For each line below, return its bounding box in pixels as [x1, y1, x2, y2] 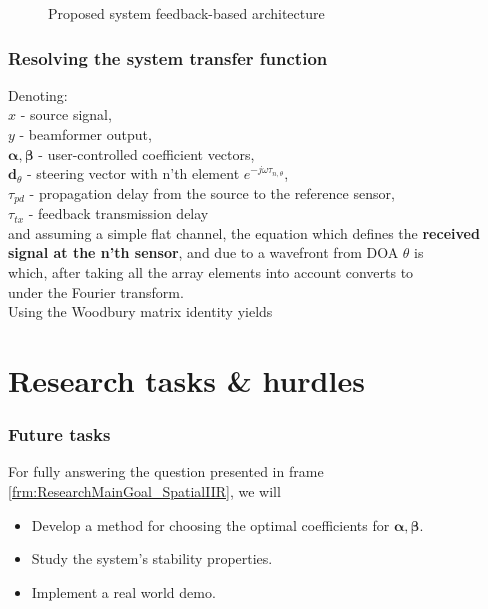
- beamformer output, [19, 124, 152, 144]
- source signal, [20, 104, 112, 125]
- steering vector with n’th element [27, 163, 240, 184]
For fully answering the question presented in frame [8, 461, 324, 482]
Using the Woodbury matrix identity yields [8, 301, 273, 322]
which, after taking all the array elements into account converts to [8, 262, 414, 283]
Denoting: [8, 84, 68, 105]
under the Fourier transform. [8, 281, 184, 302]
